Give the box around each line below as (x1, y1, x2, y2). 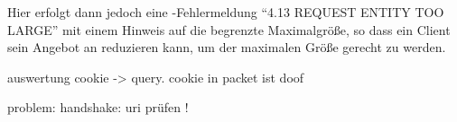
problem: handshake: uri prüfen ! (7, 98, 189, 117)
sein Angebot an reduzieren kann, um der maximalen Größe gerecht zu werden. (7, 38, 446, 57)
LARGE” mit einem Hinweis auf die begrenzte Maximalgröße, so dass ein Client (7, 20, 451, 39)
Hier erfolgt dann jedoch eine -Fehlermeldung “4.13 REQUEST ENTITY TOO (7, 3, 444, 21)
